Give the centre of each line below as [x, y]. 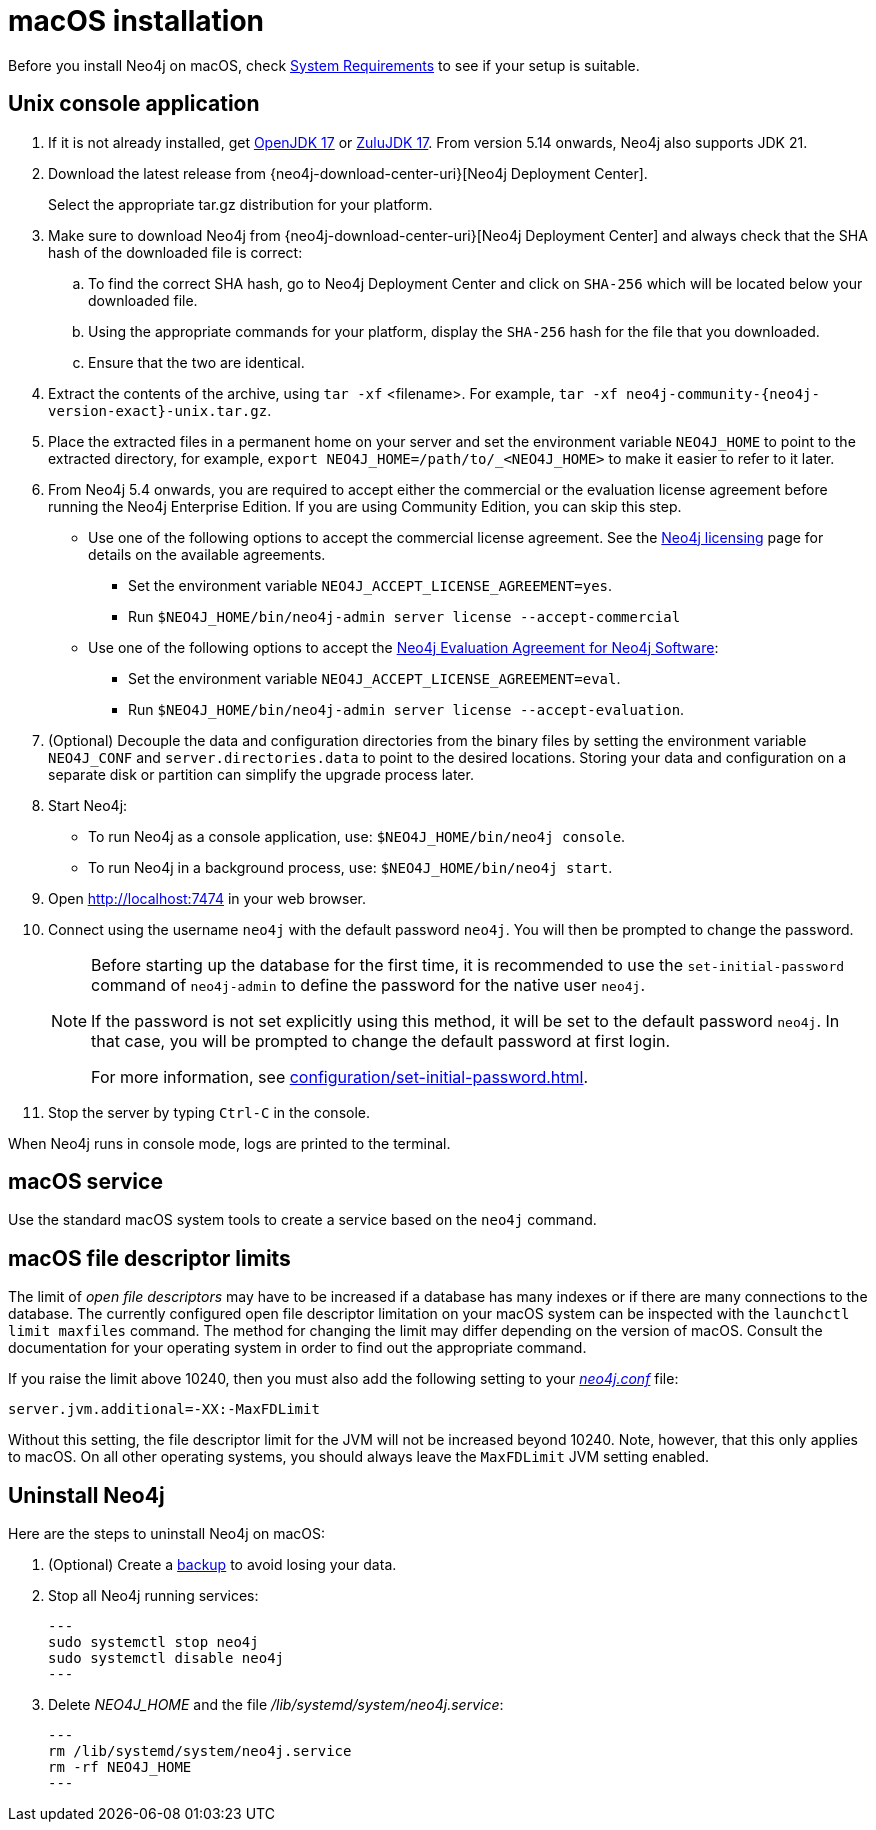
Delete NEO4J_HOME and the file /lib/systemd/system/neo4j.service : [276, 1705]
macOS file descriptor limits [149, 1258]
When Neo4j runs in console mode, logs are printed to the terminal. [229, 1143]
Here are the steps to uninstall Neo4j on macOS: [167, 1534]
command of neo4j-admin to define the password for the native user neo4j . [368, 984]
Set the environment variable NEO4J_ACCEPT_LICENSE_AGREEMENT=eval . [374, 678]
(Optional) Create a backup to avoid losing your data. [222, 1565]
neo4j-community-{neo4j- [723, 393]
